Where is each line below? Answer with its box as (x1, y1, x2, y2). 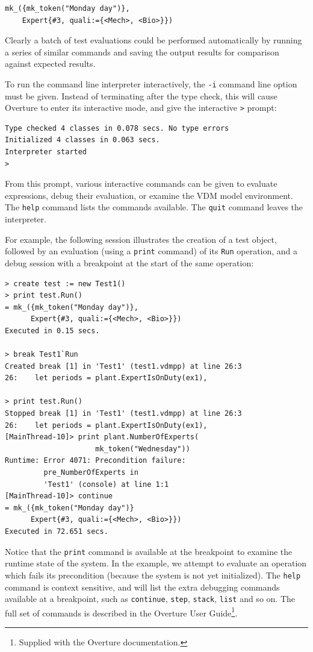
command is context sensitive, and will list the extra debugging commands (5, 580, 280, 593)
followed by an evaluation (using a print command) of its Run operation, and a (5, 245, 298, 257)
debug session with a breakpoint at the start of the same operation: (5, 256, 254, 269)
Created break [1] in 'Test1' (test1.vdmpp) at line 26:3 (5, 362, 242, 371)
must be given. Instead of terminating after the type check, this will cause (5, 89, 277, 102)
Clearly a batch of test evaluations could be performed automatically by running (5, 34, 302, 46)
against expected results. (5, 57, 96, 70)
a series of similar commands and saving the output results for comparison (5, 45, 279, 58)
